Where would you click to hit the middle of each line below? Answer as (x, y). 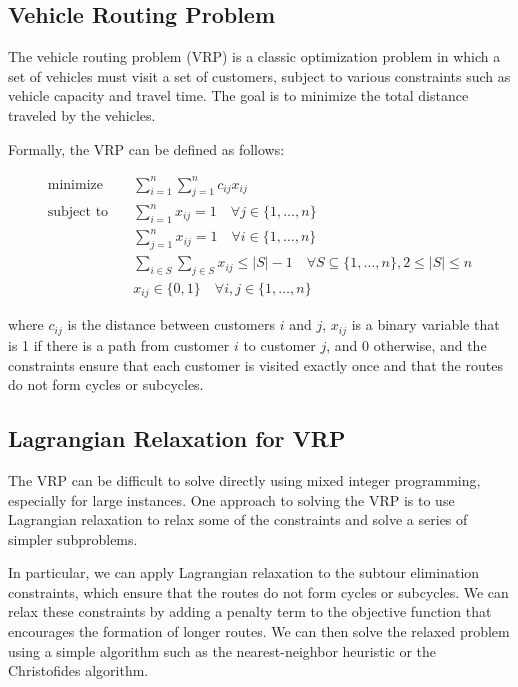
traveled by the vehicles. (82, 114)
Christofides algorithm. (78, 670)
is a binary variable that (425, 324)
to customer (279, 344)
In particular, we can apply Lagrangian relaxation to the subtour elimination (244, 572)
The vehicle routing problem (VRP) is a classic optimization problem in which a (254, 56)
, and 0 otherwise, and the (406, 344)
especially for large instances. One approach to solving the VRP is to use (231, 499)
